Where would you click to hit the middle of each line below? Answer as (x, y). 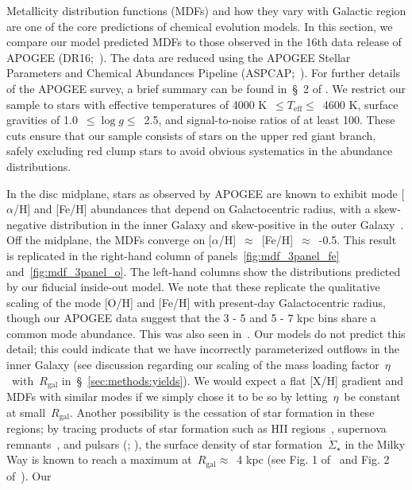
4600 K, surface (360, 104)
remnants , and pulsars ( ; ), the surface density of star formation (165, 443)
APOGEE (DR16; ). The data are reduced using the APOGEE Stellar (179, 57)
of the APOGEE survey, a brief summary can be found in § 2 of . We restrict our (206, 88)
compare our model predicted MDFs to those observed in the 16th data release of (204, 42)
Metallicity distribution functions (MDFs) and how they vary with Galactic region (206, 10)
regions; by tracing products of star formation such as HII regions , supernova (196, 428)
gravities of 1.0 (42, 120)
